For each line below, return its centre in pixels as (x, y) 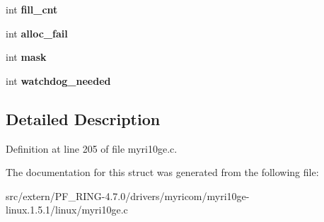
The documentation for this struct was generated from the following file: (162, 172)
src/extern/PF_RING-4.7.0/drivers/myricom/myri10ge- (128, 195)
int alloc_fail (37, 33)
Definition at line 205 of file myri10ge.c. (92, 148)
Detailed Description (83, 118)
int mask (26, 57)
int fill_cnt (32, 9)
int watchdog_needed (58, 80)
